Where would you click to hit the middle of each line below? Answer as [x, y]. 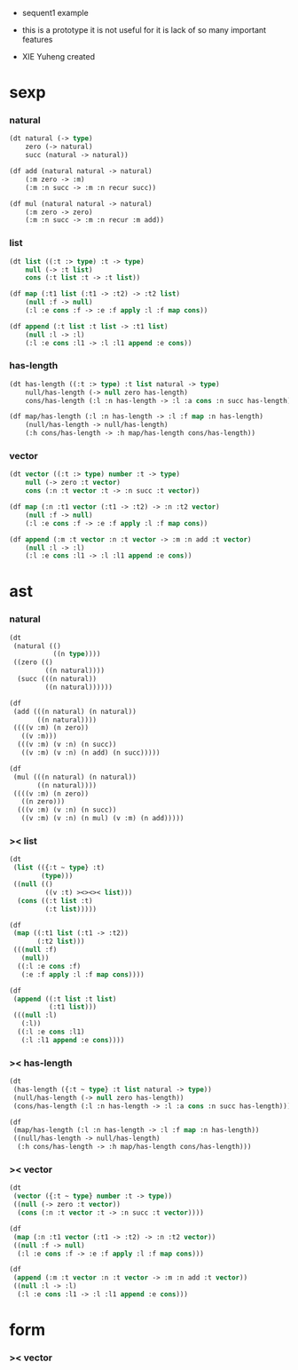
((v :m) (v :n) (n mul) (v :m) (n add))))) [102, 819]
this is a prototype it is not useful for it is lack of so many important [144, 30]
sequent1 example [55, 13]
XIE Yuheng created [59, 56]
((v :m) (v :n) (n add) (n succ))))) [91, 753]
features [37, 40]
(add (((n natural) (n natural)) [75, 711]
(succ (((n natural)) [57, 679]
